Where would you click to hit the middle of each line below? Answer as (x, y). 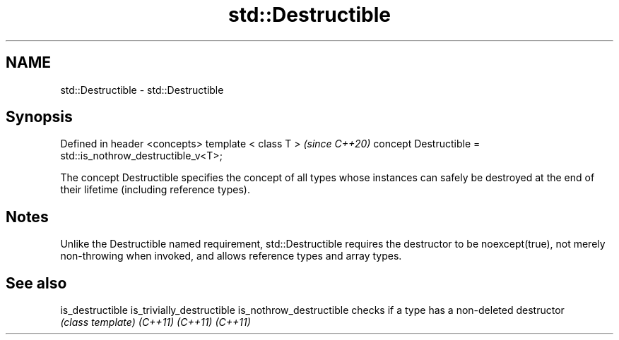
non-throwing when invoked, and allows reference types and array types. (231, 256)
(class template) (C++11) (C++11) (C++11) (155, 322)
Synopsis (39, 117)
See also (36, 283)
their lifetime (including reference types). (155, 190)
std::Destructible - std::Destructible (142, 90)
